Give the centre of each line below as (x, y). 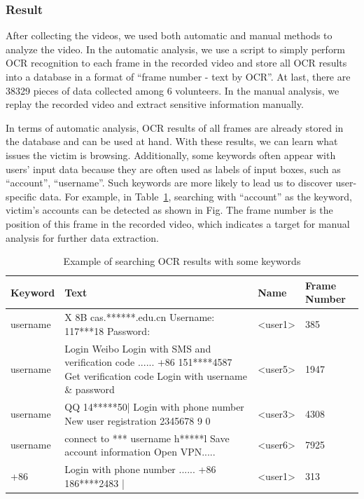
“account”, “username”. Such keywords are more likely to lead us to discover (169, 183)
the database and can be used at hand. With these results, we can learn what (172, 141)
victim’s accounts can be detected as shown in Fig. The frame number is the (169, 210)
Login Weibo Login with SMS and (138, 348)
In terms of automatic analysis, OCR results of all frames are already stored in (175, 127)
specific (21, 196)
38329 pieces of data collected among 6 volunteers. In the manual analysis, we (173, 90)
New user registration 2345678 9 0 (138, 420)
